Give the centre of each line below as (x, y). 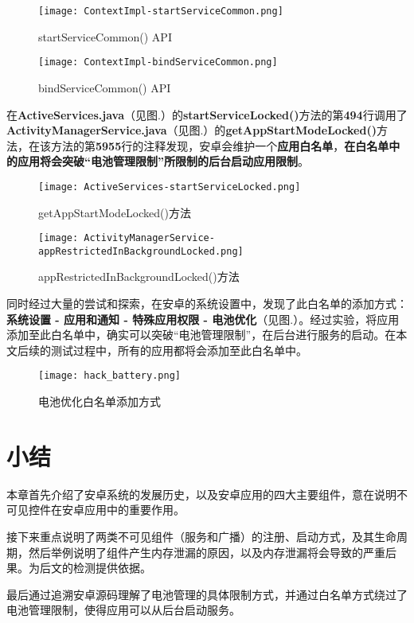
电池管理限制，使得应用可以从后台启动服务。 (123, 610)
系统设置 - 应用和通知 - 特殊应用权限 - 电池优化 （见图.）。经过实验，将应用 (203, 319)
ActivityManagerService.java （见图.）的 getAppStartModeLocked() (191, 130)
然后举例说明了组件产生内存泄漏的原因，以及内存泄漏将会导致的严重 (207, 552)
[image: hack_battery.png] (109, 376)
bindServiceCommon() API (105, 87)
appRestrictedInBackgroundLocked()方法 (139, 276)
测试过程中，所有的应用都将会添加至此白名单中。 (179, 350)
